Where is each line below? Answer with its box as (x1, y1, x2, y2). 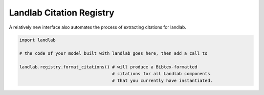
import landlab (19, 37, 56, 43)
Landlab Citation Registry (9, 7, 114, 18)
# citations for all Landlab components (112, 71, 210, 77)
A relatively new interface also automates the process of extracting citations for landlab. (9, 24, 187, 30)
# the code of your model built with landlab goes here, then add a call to (19, 51, 208, 56)
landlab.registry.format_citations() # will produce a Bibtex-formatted (19, 64, 198, 70)
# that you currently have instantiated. (112, 78, 213, 83)
